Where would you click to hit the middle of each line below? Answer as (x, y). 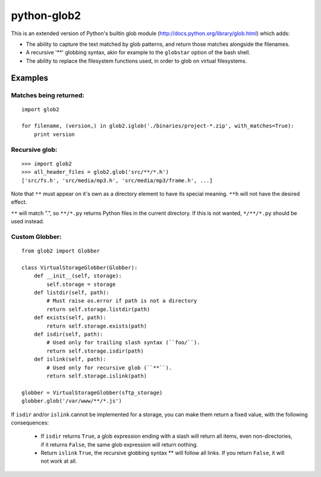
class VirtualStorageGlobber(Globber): (80, 267)
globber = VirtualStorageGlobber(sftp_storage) (92, 392)
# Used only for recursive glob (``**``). (109, 367)
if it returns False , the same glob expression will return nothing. (119, 444)
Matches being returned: (48, 95)
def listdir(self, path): (72, 293)
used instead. (28, 222)
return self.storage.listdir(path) (98, 309)
